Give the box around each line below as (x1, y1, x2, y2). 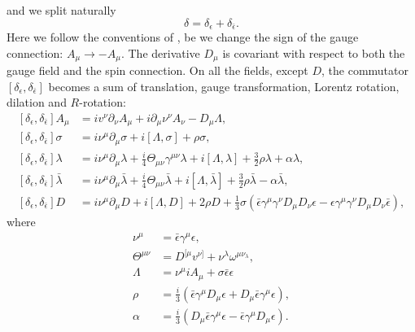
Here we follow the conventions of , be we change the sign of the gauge (7, 28, 359, 46)
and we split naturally (7, 2, 116, 18)
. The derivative (120, 44, 200, 61)
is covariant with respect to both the (222, 44, 405, 61)
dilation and (7, 94, 67, 111)
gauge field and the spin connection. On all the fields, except (7, 62, 308, 79)
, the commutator (321, 62, 409, 79)
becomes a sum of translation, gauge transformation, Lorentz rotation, (48, 77, 400, 94)
